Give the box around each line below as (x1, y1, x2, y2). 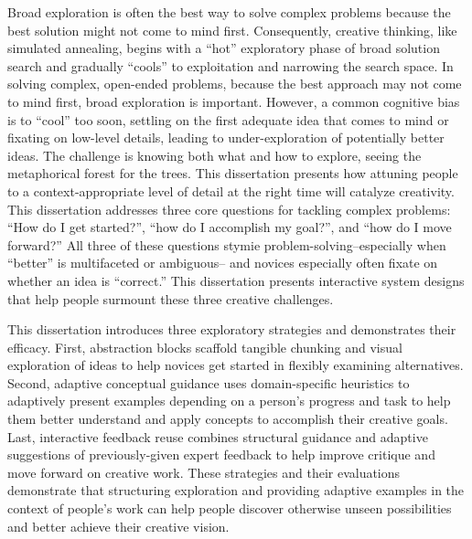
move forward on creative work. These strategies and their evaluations (7, 462, 401, 481)
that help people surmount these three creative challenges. (7, 289, 334, 308)
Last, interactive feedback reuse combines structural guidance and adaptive (7, 427, 428, 446)
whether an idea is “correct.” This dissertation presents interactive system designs (7, 270, 465, 290)
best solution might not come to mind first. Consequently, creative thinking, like (7, 20, 457, 39)
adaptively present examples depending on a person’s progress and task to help (7, 391, 451, 410)
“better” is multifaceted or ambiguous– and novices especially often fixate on (7, 253, 438, 272)
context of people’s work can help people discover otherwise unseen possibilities (7, 499, 452, 518)
